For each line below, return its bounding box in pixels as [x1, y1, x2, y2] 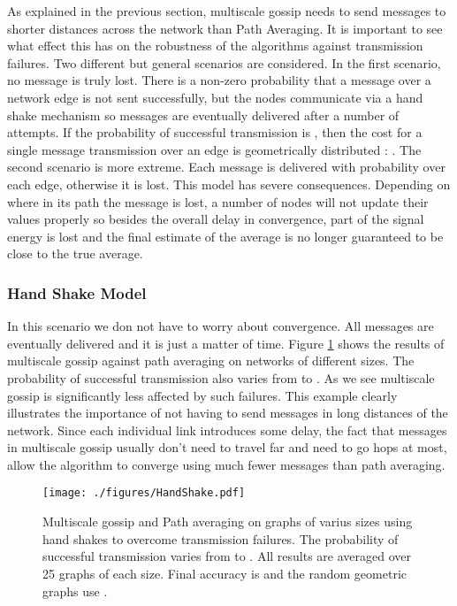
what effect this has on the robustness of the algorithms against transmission [7, 36, 423, 55]
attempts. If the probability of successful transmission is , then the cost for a [7, 123, 423, 142]
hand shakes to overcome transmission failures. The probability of [42, 529, 399, 548]
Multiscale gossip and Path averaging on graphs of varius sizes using [42, 512, 413, 531]
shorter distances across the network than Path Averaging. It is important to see [7, 19, 443, 37]
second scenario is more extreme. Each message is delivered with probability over [7, 157, 446, 176]
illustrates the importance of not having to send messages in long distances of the [7, 403, 448, 422]
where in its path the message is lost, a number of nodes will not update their [7, 192, 429, 211]
